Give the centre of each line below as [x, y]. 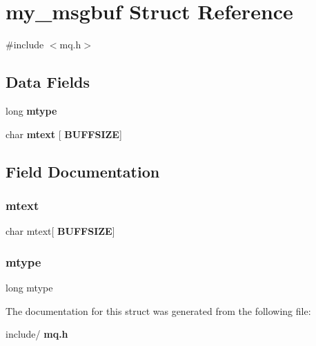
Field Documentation [83, 171]
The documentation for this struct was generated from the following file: [158, 310]
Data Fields [48, 82]
